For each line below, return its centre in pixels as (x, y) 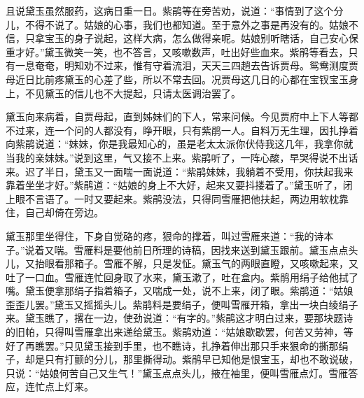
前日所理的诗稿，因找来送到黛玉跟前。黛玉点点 (240, 249)
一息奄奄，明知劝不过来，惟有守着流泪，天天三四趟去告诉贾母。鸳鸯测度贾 (187, 65)
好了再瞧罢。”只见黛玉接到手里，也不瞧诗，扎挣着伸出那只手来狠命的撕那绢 (177, 345)
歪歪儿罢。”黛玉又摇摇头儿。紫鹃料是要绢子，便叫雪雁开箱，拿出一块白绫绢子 (182, 304)
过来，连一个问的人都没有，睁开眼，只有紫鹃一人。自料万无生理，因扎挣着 (187, 130)
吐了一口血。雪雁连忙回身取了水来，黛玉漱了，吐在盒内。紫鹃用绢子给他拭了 (182, 277)
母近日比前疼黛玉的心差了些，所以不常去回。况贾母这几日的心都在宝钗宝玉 (177, 79)
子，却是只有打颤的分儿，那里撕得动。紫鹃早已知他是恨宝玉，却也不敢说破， (182, 359)
